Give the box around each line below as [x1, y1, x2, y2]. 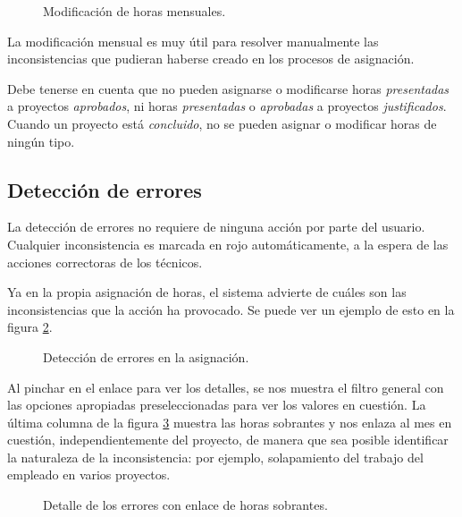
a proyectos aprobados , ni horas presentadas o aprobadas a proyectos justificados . [7, 97, 447, 115]
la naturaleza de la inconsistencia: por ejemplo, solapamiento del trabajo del [7, 447, 424, 466]
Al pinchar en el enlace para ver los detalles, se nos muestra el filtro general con [7, 377, 444, 396]
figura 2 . [7, 318, 53, 336]
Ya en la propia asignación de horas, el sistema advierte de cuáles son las [7, 283, 407, 301]
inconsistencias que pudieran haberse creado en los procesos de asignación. [7, 49, 415, 68]
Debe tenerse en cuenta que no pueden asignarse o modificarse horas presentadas [7, 79, 449, 97]
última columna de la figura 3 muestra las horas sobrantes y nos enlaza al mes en [7, 412, 452, 431]
